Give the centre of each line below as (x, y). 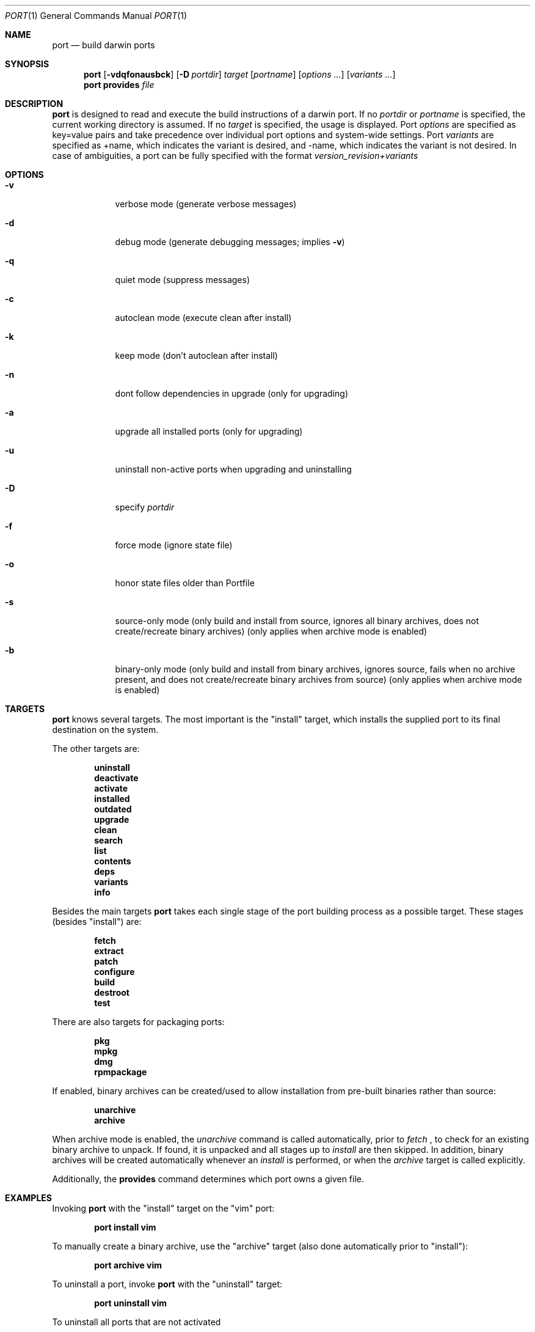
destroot (112, 992)
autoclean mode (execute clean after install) (203, 318)
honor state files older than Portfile (185, 583)
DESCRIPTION (34, 104)
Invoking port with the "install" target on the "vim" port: (163, 1208)
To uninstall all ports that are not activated (136, 1322)
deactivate (116, 778)
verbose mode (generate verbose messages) (206, 204)
